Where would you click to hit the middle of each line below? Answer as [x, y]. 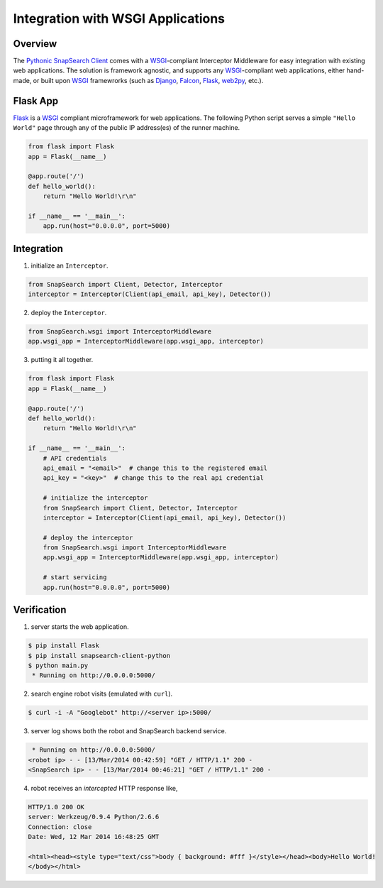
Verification [40, 610]
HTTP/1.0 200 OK [56, 807]
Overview [35, 44]
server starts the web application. [80, 627]
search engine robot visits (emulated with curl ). [102, 694]
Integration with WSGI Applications [119, 18]
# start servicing [75, 577]
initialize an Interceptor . [70, 265]
